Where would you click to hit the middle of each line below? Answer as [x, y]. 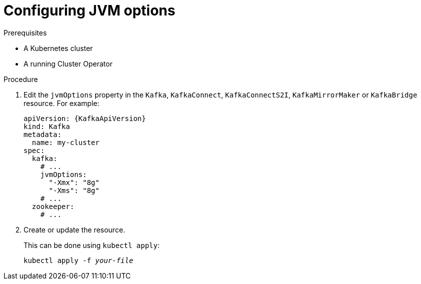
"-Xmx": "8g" [74, 182]
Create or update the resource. [74, 229]
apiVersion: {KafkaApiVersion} [85, 118]
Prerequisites [25, 32]
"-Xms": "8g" [74, 190]
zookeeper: [53, 206]
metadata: [43, 134]
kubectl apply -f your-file [79, 260]
